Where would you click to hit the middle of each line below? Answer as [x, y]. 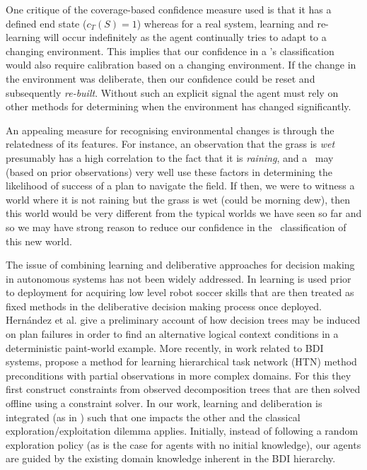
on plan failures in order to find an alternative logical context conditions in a [172, 334]
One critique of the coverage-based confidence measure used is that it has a [169, 9]
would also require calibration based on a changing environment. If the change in [181, 65]
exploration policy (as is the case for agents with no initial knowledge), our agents [183, 444]
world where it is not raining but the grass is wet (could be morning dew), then [178, 199]
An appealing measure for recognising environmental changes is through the [170, 130]
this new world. [39, 241]
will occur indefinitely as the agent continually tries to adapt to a [185, 37]
